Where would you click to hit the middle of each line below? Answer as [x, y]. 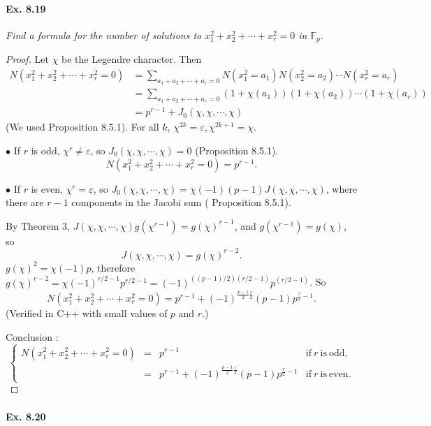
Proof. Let [27, 59]
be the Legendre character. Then [132, 59]
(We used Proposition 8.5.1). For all [82, 127]
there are [25, 202]
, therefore [113, 267]
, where [342, 188]
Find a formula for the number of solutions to [104, 35]
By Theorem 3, [38, 225]
